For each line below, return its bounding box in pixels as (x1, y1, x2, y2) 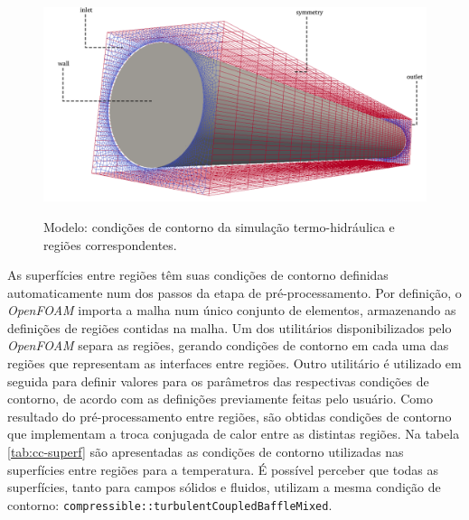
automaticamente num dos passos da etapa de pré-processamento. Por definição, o (7, 283, 462, 302)
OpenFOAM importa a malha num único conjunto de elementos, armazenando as (7, 301, 456, 320)
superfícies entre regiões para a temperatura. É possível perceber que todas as (7, 460, 439, 478)
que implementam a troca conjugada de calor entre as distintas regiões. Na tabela (7, 424, 460, 443)
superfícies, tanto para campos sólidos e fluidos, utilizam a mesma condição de (7, 478, 441, 497)
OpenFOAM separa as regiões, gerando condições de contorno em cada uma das (7, 336, 449, 355)
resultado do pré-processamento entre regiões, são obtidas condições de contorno (7, 406, 452, 425)
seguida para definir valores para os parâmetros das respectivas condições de (7, 371, 429, 390)
